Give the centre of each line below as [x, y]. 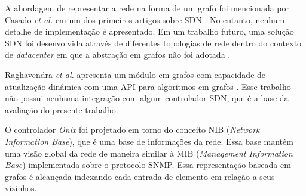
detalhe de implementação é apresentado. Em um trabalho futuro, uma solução [149, 31]
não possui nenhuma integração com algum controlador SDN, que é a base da [147, 98]
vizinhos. [21, 188]
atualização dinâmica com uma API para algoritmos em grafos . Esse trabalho [148, 86]
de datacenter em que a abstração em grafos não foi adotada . [118, 55]
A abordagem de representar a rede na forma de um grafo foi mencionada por [147, 8]
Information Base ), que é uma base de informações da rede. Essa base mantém [149, 141]
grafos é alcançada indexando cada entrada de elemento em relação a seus [140, 176]
